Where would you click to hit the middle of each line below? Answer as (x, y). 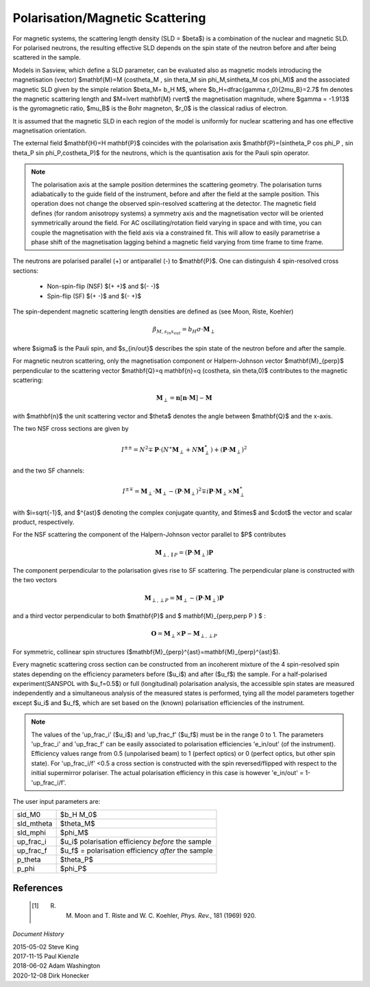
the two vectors (35, 580)
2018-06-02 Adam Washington (57, 966)
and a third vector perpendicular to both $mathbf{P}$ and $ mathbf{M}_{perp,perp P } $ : (139, 616)
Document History (38, 934)
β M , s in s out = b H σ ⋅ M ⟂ (184, 331)
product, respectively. (44, 522)
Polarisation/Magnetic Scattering (109, 18)
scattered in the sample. (47, 58)
